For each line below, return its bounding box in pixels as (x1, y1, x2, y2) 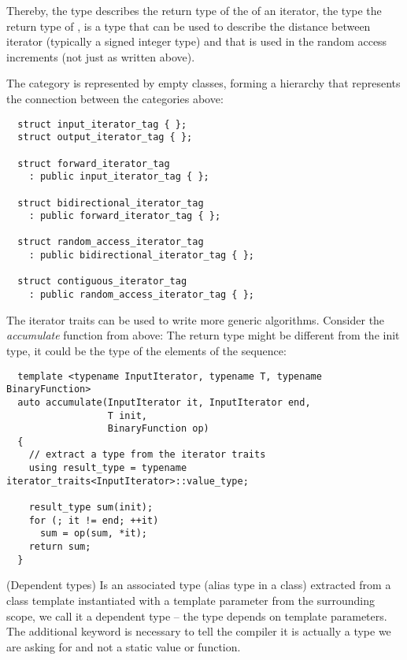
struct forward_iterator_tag (17, 158, 170, 169)
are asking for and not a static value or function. (6, 638, 241, 654)
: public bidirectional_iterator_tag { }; (28, 250, 254, 261)
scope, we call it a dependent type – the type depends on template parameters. (6, 607, 387, 624)
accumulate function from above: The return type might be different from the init (6, 327, 400, 343)
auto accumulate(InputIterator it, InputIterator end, (17, 396, 311, 408)
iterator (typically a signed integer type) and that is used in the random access (6, 33, 387, 50)
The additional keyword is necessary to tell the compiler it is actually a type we (6, 623, 391, 640)
